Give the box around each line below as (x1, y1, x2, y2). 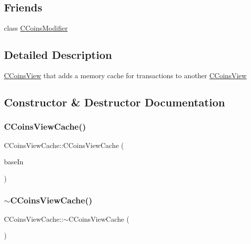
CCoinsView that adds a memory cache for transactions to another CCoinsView (4, 70, 247, 80)
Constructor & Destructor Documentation (4, 94, 225, 109)
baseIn (4, 156, 24, 167)
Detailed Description (4, 47, 112, 62)
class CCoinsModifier (4, 23, 68, 33)
